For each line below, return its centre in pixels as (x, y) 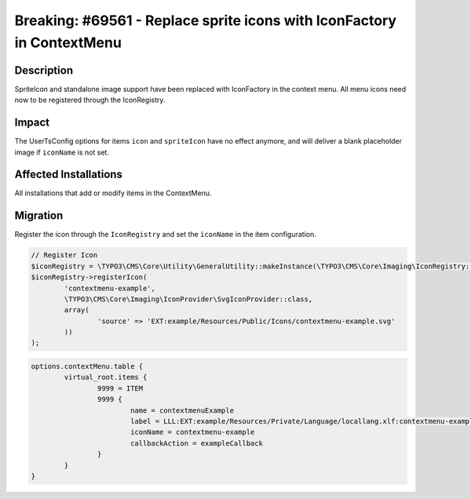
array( (77, 310)
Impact (32, 123)
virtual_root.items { (106, 377)
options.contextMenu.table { (87, 366)
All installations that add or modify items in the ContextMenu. (113, 193)
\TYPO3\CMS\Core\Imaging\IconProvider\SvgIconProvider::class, (188, 299)
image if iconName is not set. (62, 152)
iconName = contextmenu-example (192, 432)
